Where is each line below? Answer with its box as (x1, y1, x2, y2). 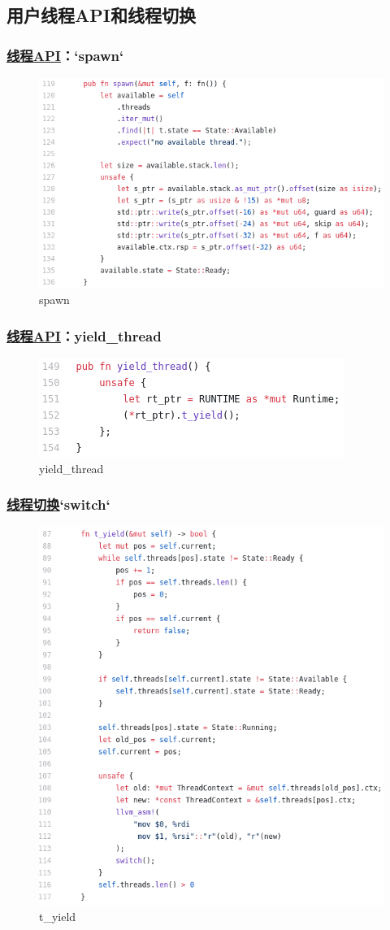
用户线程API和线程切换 (6, 2, 196, 28)
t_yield (39, 907, 76, 924)
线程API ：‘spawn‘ (6, 45, 124, 65)
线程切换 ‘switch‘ (6, 494, 110, 515)
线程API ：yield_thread (6, 325, 162, 345)
